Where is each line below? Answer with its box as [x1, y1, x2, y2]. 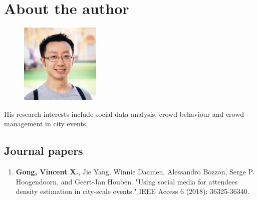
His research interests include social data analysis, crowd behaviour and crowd [4, 108, 244, 119]
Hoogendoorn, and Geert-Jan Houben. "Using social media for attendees [16, 176, 238, 186]
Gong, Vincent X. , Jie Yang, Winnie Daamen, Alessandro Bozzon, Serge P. [16, 166, 254, 177]
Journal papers [4, 143, 83, 158]
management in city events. [4, 118, 88, 129]
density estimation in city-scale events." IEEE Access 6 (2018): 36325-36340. [16, 186, 249, 196]
